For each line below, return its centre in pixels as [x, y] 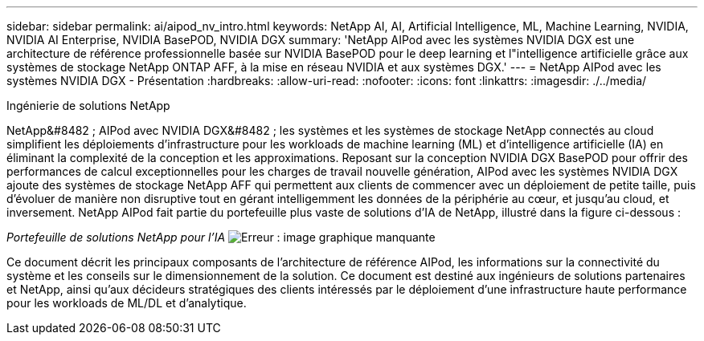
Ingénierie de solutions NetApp [88, 106]
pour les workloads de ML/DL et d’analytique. [127, 303]
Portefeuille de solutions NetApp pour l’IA [116, 237]
